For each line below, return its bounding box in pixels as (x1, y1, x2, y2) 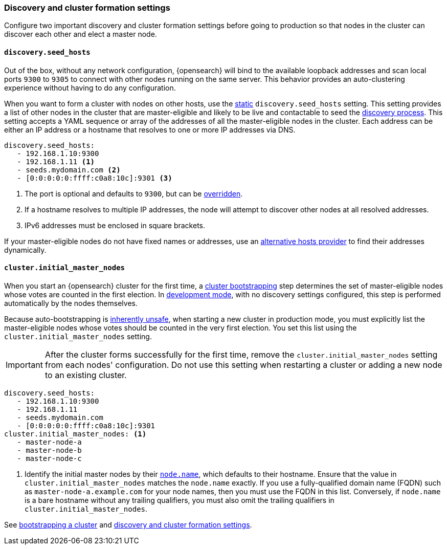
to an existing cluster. (44, 369, 127, 380)
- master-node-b (17, 446, 82, 454)
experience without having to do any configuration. (4, 83, 176, 92)
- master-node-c (17, 454, 82, 463)
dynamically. (4, 245, 47, 254)
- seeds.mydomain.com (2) (17, 165, 121, 174)
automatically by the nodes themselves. (4, 298, 138, 308)
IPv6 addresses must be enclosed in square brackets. (25, 221, 206, 230)
